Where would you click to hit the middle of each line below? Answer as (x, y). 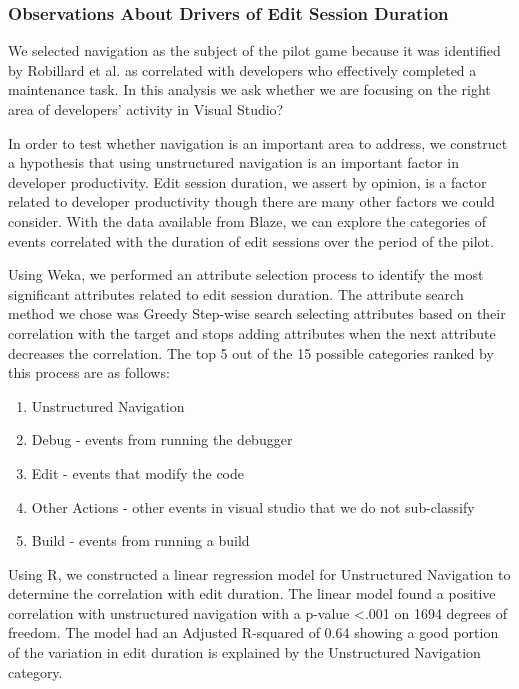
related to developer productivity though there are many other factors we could (251, 201)
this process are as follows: (89, 372)
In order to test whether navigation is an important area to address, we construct (258, 142)
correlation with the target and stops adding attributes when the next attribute (252, 332)
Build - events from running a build (140, 540)
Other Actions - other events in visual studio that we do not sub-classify (253, 506)
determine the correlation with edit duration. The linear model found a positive (252, 593)
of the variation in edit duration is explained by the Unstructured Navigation (244, 652)
